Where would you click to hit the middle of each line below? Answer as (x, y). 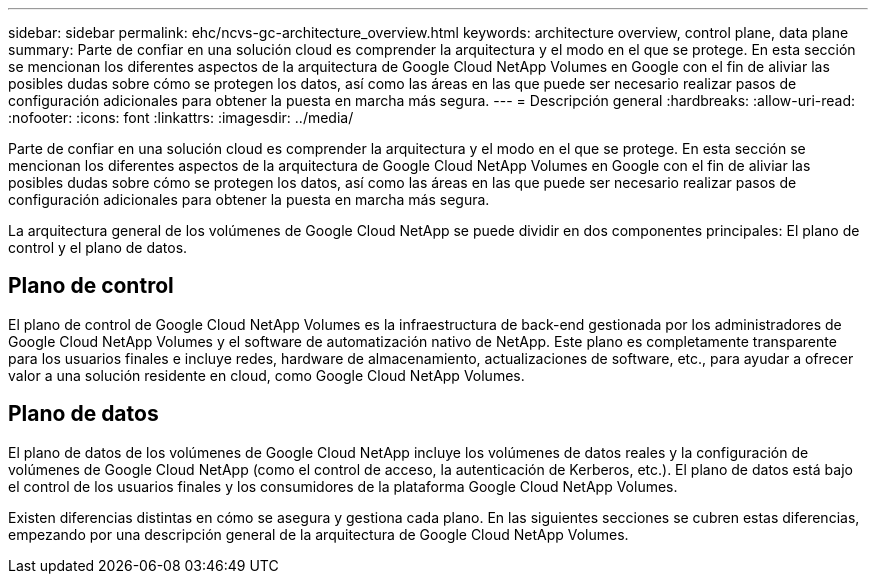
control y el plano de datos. (98, 247)
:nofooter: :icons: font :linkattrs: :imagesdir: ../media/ (181, 117)
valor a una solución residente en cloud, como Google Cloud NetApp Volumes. (266, 375)
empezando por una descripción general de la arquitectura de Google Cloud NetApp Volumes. (318, 534)
